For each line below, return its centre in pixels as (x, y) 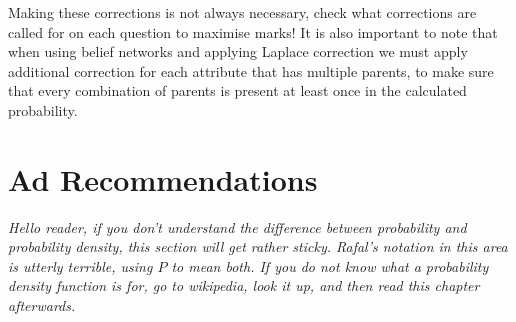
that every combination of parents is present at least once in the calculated (237, 90)
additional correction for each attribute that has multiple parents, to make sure (251, 70)
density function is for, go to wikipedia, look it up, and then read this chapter (244, 285)
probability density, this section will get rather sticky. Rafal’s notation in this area (258, 246)
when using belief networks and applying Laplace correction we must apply (238, 51)
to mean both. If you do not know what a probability (330, 265)
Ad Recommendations (163, 178)
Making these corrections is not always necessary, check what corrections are (242, 12)
